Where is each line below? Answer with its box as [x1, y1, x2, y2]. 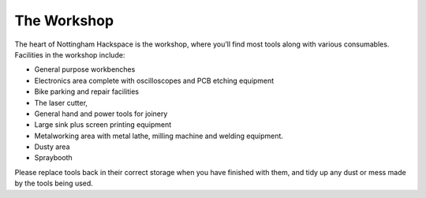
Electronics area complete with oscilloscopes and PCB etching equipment [34, 76, 275, 85]
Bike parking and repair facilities [34, 87, 140, 96]
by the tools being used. [14, 178, 94, 189]
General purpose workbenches [34, 65, 136, 74]
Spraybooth [34, 153, 73, 163]
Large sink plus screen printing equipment [34, 120, 172, 129]
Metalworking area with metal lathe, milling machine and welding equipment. [34, 131, 284, 140]
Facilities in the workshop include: [14, 50, 125, 59]
